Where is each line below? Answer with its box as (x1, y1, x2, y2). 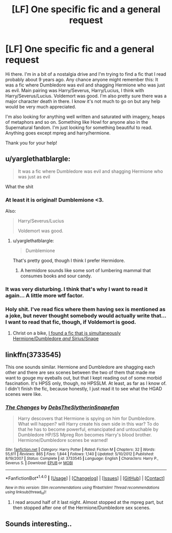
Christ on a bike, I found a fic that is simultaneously (12, 330, 121, 336)
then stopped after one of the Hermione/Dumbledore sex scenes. (12, 505, 151, 511)
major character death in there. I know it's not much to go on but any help (5, 98, 160, 104)
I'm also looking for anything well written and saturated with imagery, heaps (5, 114, 165, 120)
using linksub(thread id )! (5, 490, 47, 496)
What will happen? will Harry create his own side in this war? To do (17, 421, 159, 427)
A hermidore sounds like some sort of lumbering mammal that (20, 268, 151, 274)
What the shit (5, 183, 34, 190)
